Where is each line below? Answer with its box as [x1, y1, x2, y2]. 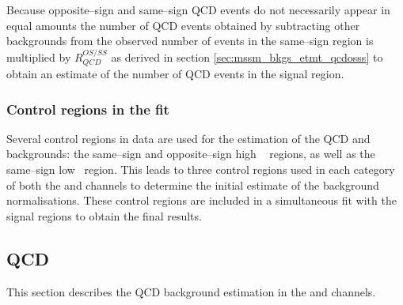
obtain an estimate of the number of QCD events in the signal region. [6, 66, 344, 82]
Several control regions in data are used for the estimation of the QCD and [6, 130, 371, 146]
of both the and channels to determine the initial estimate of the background [6, 176, 379, 193]
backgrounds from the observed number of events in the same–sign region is [6, 32, 374, 49]
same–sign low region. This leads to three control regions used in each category [6, 161, 395, 178]
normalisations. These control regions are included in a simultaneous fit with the [6, 192, 397, 209]
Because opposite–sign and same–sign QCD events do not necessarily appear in [6, 2, 390, 17]
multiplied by [6, 48, 71, 65]
